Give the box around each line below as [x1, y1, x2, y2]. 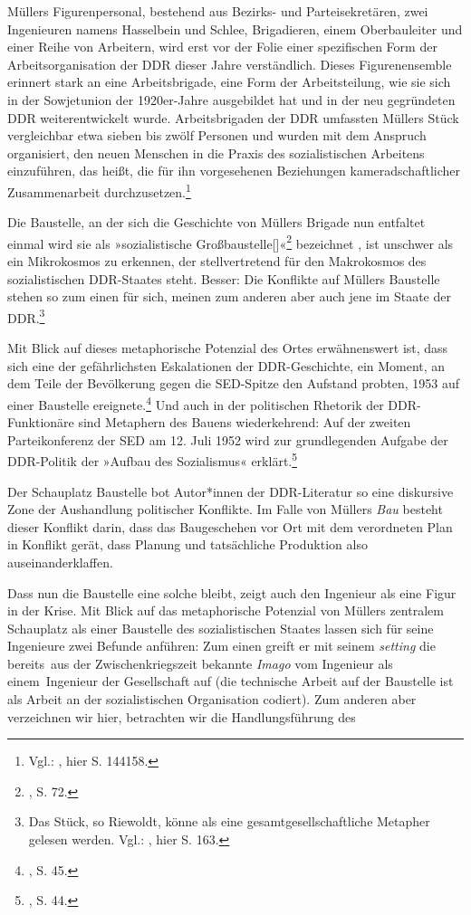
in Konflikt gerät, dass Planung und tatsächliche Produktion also [7, 535, 368, 554]
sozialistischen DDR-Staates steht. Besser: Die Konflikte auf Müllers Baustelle [7, 269, 440, 288]
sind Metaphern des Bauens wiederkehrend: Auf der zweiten [78, 413, 411, 432]
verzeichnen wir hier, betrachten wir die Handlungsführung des [7, 707, 356, 726]
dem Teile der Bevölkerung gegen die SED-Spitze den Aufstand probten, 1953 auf [7, 374, 459, 393]
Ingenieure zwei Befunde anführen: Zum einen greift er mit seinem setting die [7, 636, 436, 655]
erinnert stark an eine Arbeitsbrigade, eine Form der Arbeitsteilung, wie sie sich [7, 72, 451, 91]
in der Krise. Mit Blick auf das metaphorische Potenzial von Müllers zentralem [7, 601, 444, 620]
